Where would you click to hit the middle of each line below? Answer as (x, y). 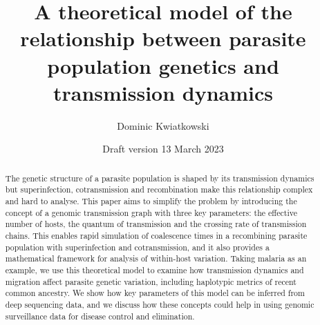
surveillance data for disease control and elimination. (100, 316)
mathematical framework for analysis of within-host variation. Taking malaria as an (156, 258)
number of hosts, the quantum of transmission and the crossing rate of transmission (156, 224)
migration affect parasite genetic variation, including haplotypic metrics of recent (151, 281)
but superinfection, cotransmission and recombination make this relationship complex (159, 189)
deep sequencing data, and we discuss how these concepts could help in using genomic (160, 304)
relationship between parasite (163, 38)
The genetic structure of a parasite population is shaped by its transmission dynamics (160, 178)
